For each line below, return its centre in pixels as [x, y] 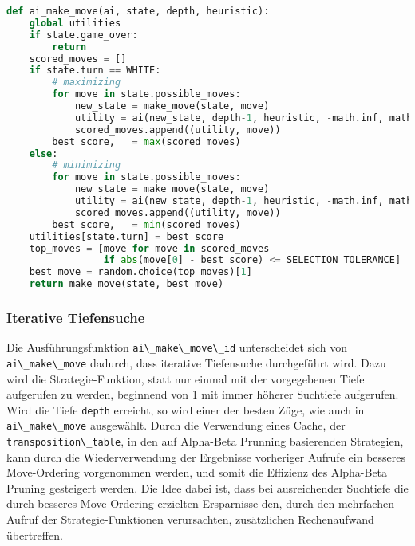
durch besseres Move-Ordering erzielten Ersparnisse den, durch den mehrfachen [200, 503]
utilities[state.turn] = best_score [126, 236]
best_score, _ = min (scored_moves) [146, 224]
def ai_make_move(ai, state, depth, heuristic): [138, 11]
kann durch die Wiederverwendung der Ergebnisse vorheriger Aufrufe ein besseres [206, 456]
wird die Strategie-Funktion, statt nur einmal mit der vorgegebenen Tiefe [186, 378]
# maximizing [87, 82]
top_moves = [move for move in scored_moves [149, 248]
